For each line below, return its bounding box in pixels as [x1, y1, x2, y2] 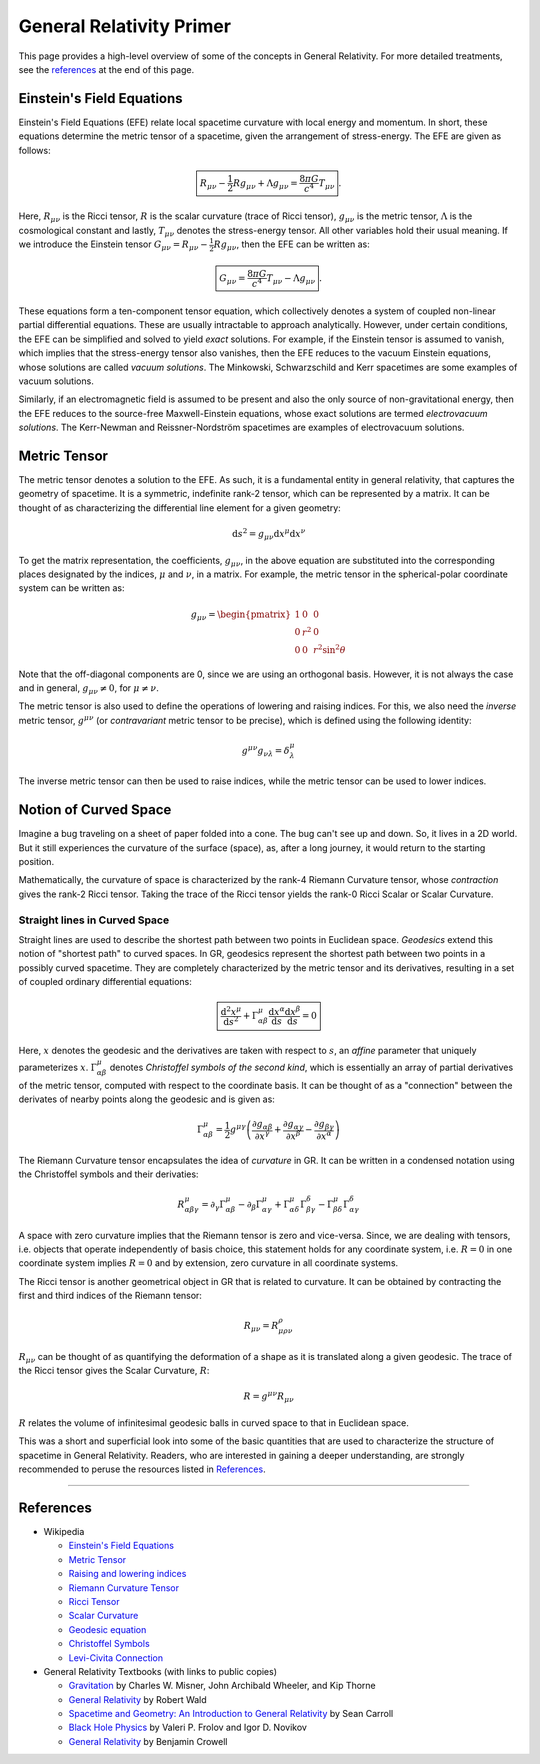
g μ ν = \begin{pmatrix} [190, 608, 292, 622]
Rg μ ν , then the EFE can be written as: [213, 238, 370, 252]
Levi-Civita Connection [68, 1651, 164, 1664]
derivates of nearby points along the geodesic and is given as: [18, 1093, 275, 1105]
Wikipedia [43, 1526, 85, 1537]
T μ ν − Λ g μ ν [266, 272, 316, 286]
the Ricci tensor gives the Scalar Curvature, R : [18, 1365, 210, 1377]
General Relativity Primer [18, 15, 232, 37]
